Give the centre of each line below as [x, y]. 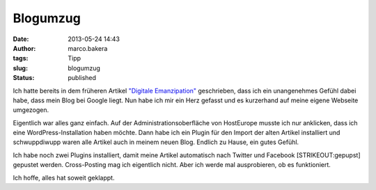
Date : [21, 39]
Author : [24, 48]
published [82, 78]
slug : [20, 68]
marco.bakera [88, 48]
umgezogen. [31, 110]
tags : [21, 58]
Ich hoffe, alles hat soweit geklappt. [64, 177]
